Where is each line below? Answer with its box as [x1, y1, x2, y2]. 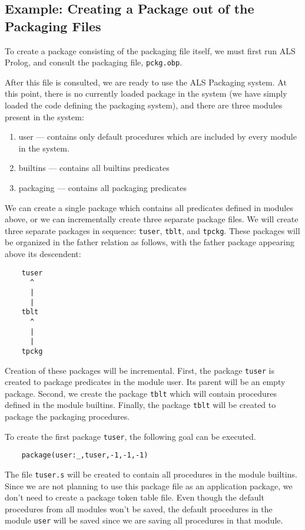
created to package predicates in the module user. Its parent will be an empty [5, 376, 286, 388]
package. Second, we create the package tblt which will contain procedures [5, 387, 277, 399]
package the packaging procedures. [5, 410, 130, 423]
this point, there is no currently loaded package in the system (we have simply [5, 87, 287, 100]
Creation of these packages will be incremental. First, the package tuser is [5, 364, 274, 376]
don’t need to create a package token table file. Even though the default [5, 491, 264, 503]
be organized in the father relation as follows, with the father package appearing [5, 236, 294, 248]
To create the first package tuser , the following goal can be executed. [5, 430, 256, 442]
